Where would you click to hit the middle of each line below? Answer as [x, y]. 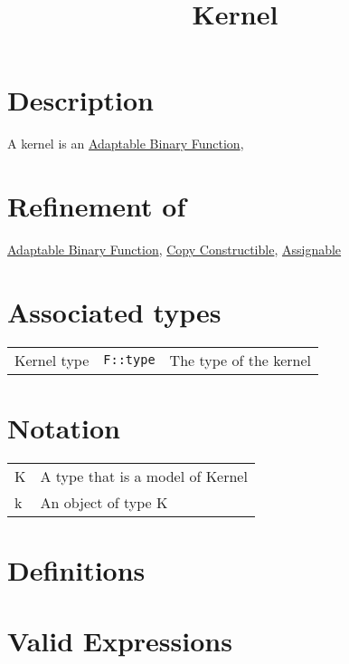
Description [81, 100]
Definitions [76, 570]
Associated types [114, 311]
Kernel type [52, 360]
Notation [64, 427]
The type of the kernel [241, 360]
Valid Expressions [120, 641]
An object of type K [104, 502]
